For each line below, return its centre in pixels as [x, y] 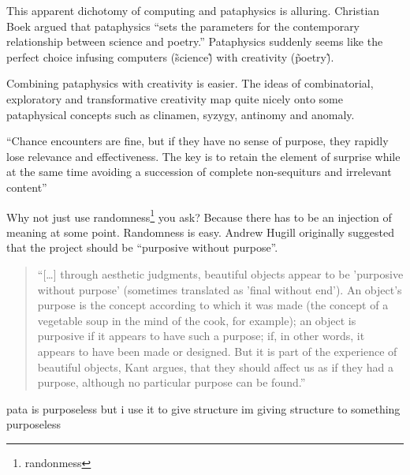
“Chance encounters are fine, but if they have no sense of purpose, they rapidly [198, 141]
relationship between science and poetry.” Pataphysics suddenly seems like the [195, 41]
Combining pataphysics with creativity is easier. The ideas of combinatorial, [190, 83]
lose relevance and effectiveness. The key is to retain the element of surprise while [203, 156]
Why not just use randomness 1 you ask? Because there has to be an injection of [199, 215]
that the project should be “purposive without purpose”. [142, 247]
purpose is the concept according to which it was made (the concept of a [213, 305]
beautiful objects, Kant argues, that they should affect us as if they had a [215, 367]
